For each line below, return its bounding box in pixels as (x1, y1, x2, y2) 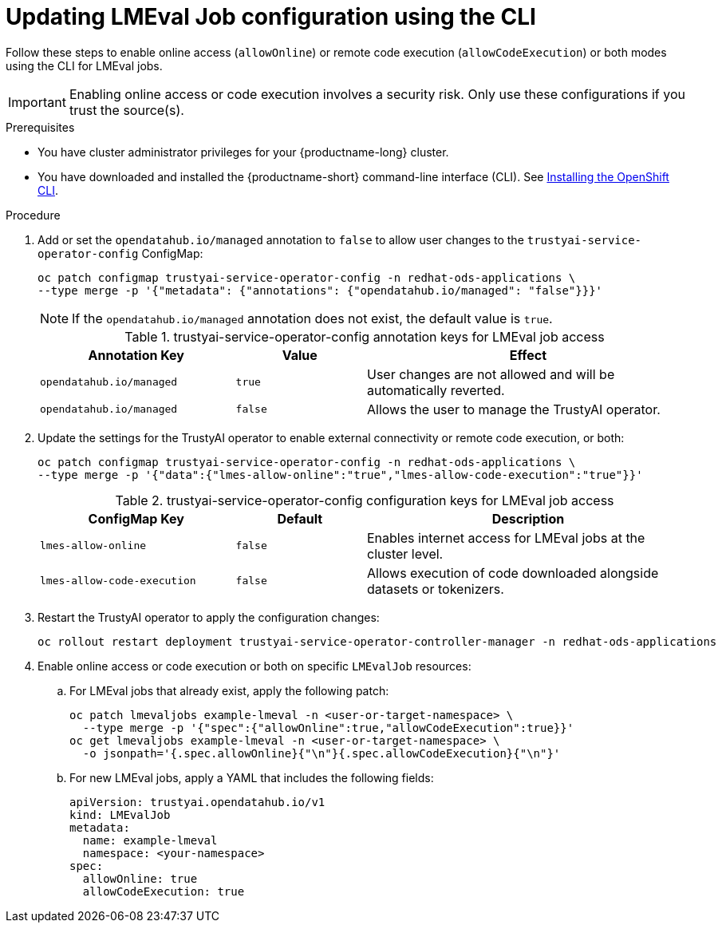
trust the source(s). (69, 101, 184, 118)
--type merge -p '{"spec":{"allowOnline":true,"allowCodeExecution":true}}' (82, 721, 574, 734)
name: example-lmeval (82, 833, 218, 847)
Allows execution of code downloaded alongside (366, 564, 659, 581)
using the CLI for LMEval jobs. (6, 58, 163, 73)
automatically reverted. (366, 381, 505, 398)
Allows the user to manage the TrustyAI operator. (366, 401, 661, 417)
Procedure (6, 208, 61, 222)
